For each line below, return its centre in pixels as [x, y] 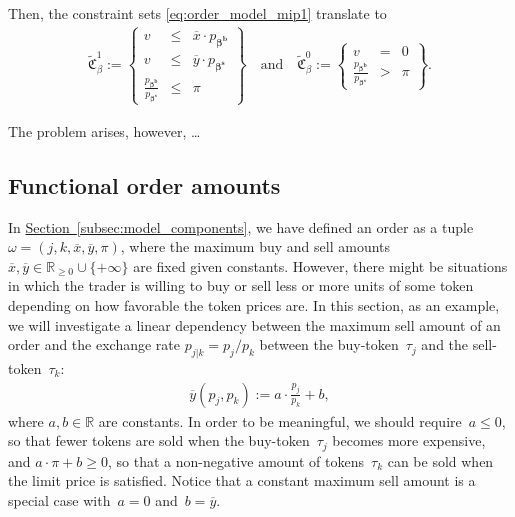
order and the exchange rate [94, 344]
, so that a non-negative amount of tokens [236, 460]
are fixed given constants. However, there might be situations [320, 265]
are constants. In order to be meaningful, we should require [280, 420]
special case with [59, 499]
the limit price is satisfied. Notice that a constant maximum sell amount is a [242, 480]
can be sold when [440, 460]
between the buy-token [329, 344]
